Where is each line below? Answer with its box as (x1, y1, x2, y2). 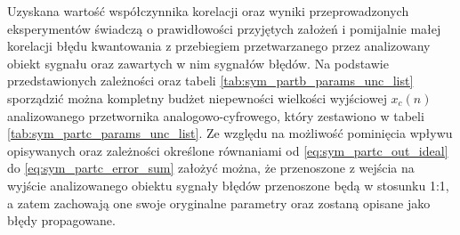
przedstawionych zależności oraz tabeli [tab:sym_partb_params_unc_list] (7, 71, 414, 90)
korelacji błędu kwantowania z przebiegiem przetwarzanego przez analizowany (7, 36, 431, 55)
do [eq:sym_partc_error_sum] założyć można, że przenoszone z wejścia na (7, 158, 415, 177)
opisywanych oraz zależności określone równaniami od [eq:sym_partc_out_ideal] (7, 141, 448, 159)
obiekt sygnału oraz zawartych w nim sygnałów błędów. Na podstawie (7, 53, 389, 72)
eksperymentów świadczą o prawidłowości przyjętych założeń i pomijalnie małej (7, 19, 441, 37)
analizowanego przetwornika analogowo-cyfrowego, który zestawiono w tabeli (7, 106, 424, 125)
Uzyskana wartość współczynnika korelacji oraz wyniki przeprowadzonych (7, 2, 409, 20)
